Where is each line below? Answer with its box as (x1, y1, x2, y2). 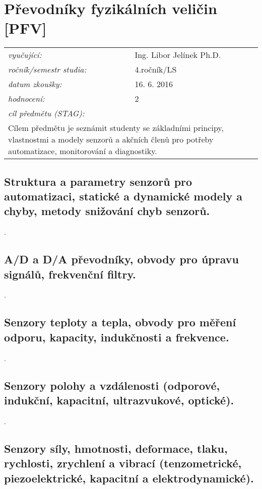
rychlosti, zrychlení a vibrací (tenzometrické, (4, 455, 242, 471)
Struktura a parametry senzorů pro (4, 173, 192, 189)
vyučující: (8, 49, 42, 61)
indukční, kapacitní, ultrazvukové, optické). (4, 392, 234, 408)
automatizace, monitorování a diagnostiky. (8, 145, 157, 157)
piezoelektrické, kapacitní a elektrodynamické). (4, 470, 254, 485)
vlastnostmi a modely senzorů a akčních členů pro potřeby (8, 133, 214, 146)
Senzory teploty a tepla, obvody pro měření (4, 314, 236, 330)
